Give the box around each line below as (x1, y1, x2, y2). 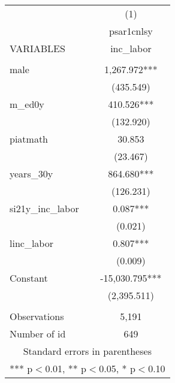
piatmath (10, 132, 49, 146)
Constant (10, 271, 48, 285)
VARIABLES (10, 41, 65, 55)
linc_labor (10, 236, 53, 250)
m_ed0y (10, 97, 44, 111)
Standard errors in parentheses (23, 344, 152, 358)
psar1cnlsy (109, 24, 153, 38)
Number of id (10, 327, 66, 340)
